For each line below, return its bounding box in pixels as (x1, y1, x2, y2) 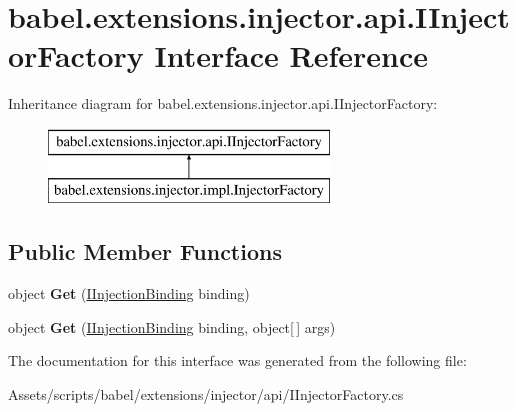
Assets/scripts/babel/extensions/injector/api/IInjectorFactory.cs (8, 384, 404, 405)
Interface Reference (154, 35, 429, 76)
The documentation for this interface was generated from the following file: (8, 350, 467, 371)
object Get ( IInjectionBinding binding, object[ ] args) (8, 316, 336, 337)
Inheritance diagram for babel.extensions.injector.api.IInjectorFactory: (8, 93, 438, 114)
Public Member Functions (8, 236, 282, 267)
